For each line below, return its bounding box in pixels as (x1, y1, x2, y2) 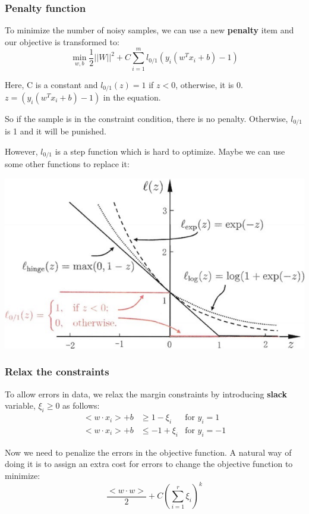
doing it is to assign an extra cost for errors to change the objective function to (5, 457, 293, 470)
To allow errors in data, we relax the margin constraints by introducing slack (5, 387, 287, 400)
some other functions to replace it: (5, 158, 130, 170)
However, (5, 145, 38, 158)
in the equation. (103, 90, 161, 103)
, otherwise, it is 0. (175, 78, 243, 90)
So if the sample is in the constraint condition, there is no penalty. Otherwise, (5, 112, 288, 124)
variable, (5, 399, 36, 412)
